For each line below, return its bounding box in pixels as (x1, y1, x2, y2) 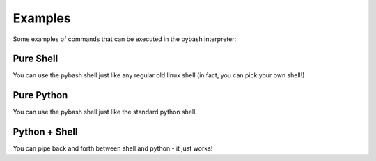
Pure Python (13, 89, 68, 101)
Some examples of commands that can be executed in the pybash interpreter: (13, 35, 237, 43)
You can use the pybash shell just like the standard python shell (13, 108, 196, 116)
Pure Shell (13, 53, 58, 65)
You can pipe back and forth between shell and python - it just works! (13, 144, 213, 153)
